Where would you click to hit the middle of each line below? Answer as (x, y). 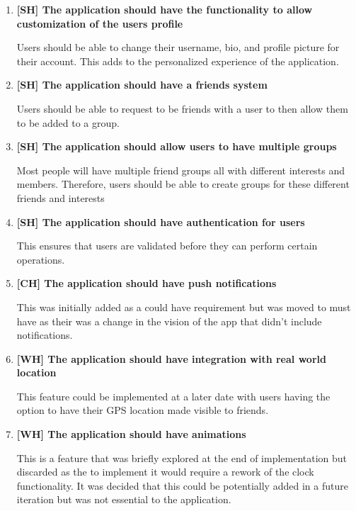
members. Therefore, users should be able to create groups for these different (183, 184)
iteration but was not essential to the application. (124, 499)
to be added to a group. (68, 122)
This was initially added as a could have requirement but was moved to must (184, 307)
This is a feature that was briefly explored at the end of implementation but (182, 457)
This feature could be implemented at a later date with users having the (173, 396)
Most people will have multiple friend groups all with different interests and (181, 170)
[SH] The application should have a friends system (142, 85)
